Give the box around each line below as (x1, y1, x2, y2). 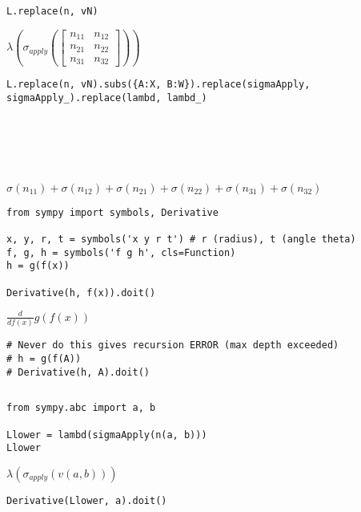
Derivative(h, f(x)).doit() (6, 286, 156, 299)
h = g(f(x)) (6, 260, 70, 272)
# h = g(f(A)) (6, 352, 82, 364)
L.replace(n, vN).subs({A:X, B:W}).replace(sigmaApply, (6, 79, 311, 91)
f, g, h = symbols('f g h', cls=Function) (6, 246, 236, 258)
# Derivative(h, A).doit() (6, 366, 150, 378)
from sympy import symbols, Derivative (6, 206, 219, 218)
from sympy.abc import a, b (6, 402, 156, 414)
